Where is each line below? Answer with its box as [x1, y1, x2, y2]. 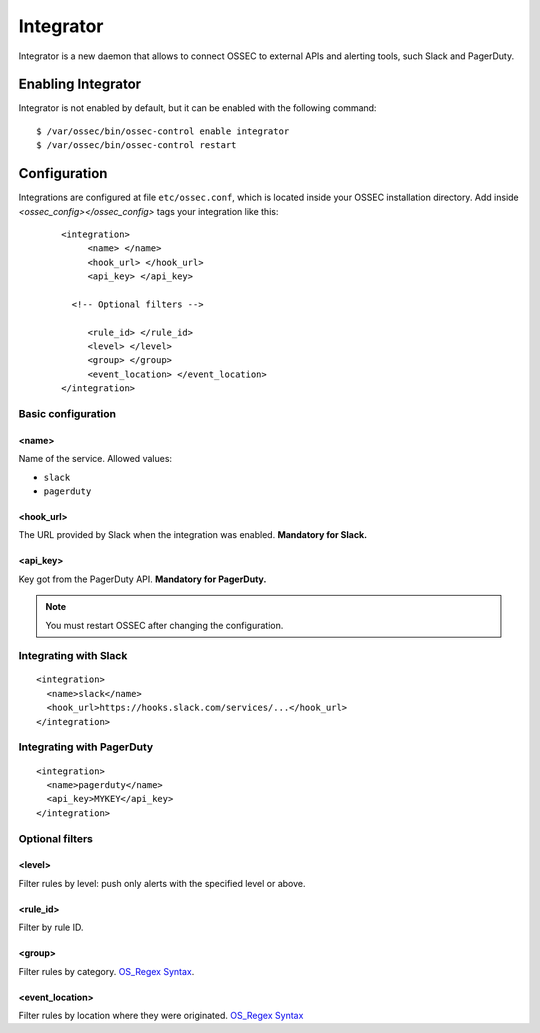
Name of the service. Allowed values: [18, 453, 173, 465]
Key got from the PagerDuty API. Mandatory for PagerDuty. [18, 573, 267, 585]
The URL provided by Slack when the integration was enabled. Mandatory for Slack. [18, 529, 368, 541]
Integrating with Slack [18, 649, 128, 663]
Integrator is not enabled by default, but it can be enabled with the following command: [18, 102, 377, 114]
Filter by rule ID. [18, 921, 84, 934]
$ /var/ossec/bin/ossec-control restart [36, 140, 237, 151]
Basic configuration [18, 406, 117, 420]
